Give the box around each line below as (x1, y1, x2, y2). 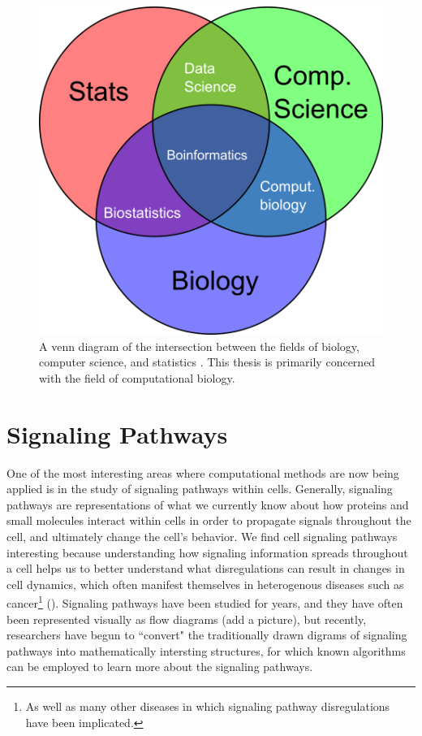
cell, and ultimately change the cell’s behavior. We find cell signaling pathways (6, 528, 398, 545)
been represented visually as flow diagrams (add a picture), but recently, (6, 610, 367, 627)
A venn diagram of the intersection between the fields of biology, (39, 337, 360, 354)
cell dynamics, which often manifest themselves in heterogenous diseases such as (6, 575, 404, 592)
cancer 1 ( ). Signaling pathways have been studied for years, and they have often (6, 592, 403, 612)
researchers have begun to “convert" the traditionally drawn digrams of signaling (6, 626, 407, 643)
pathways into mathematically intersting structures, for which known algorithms (6, 642, 406, 659)
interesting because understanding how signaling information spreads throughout (6, 543, 408, 561)
